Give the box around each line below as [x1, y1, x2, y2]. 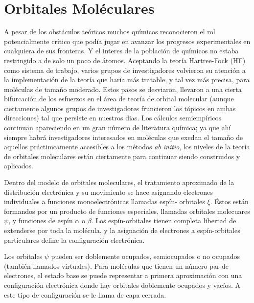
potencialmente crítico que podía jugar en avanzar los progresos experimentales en [4, 36, 251, 46]
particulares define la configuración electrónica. [4, 234, 145, 245]
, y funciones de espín [8, 215, 73, 226]
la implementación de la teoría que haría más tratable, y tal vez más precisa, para [4, 74, 250, 85]
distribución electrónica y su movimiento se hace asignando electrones [4, 186, 213, 197]
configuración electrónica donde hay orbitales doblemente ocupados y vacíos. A [4, 280, 240, 290]
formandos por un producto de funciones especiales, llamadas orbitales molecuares [4, 206, 250, 216]
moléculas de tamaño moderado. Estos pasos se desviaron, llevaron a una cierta [4, 84, 242, 94]
